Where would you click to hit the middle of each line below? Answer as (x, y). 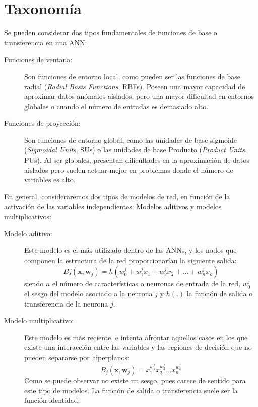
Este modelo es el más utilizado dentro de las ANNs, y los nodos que (131, 250)
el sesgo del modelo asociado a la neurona (88, 293)
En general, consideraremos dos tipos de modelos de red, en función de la (117, 196)
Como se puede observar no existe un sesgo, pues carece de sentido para (135, 380)
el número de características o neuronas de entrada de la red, (146, 284)
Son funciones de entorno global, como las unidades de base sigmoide (131, 140)
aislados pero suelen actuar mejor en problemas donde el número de (129, 169)
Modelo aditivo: (28, 233)
